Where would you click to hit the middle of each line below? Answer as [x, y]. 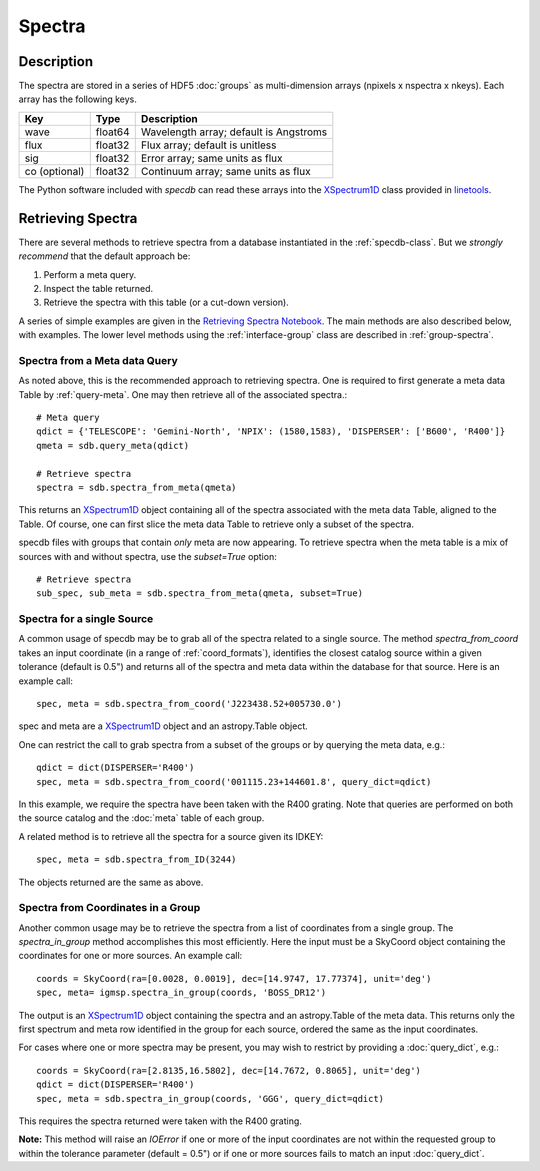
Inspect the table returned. [98, 288]
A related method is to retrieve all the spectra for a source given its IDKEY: [171, 836]
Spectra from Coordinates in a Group [109, 908]
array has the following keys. [77, 99]
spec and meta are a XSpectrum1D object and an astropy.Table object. [163, 726]
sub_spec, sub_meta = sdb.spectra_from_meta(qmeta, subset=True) [200, 593]
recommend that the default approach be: [104, 256]
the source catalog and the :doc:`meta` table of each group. [141, 818]
